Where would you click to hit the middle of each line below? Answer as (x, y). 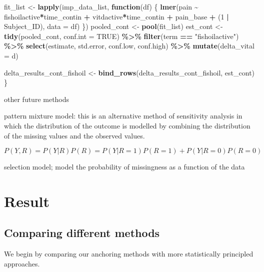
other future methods (37, 99)
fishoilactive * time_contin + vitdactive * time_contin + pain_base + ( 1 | (116, 16)
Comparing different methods (82, 233)
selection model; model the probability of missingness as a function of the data (124, 167)
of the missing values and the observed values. (74, 135)
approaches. (22, 263)
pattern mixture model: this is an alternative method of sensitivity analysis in (123, 116)
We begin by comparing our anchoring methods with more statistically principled (129, 254)
